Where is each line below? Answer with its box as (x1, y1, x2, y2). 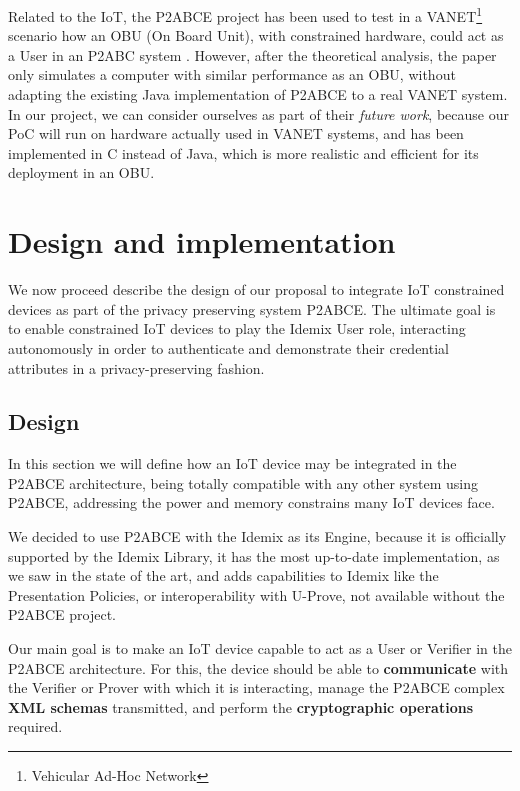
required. (8, 716, 63, 737)
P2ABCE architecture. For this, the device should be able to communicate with (8, 657, 509, 678)
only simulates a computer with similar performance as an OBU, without (8, 64, 456, 85)
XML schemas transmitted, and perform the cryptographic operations (8, 696, 473, 717)
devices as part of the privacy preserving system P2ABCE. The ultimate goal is (8, 298, 496, 319)
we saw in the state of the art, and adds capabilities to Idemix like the (8, 565, 439, 586)
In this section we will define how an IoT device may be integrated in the (8, 453, 457, 474)
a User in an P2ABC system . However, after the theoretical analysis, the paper (8, 44, 497, 65)
